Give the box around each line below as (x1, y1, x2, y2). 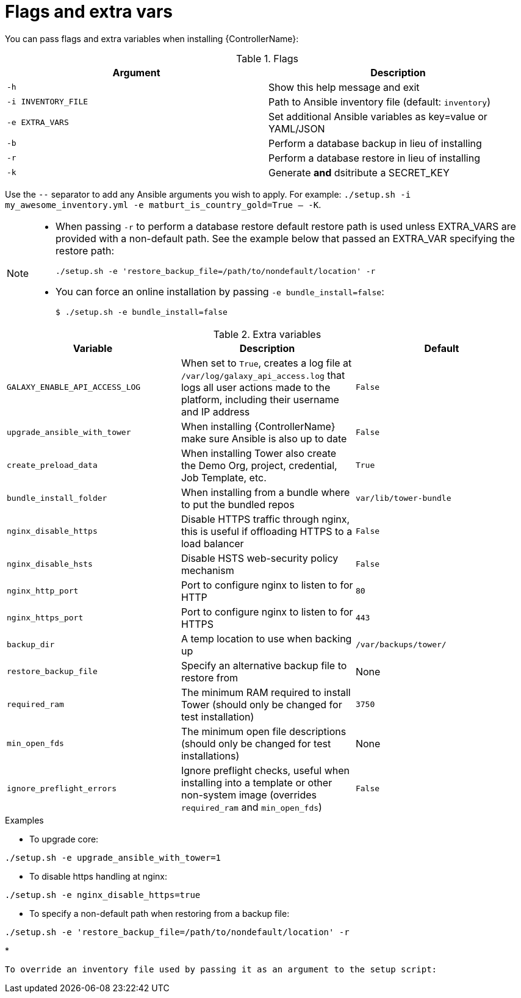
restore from (181, 671, 239, 684)
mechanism (181, 564, 234, 576)
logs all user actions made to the (181, 381, 331, 393)
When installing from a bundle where (181, 486, 350, 498)
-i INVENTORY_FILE (7, 97, 88, 107)
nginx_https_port (7, 613, 84, 623)
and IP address (181, 405, 250, 418)
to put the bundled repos (181, 498, 295, 511)
